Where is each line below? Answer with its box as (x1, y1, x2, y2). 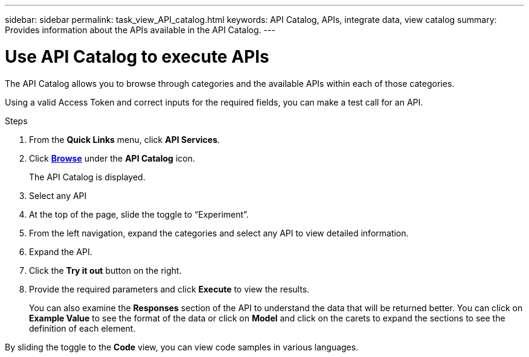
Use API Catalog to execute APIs (5, 46, 269, 67)
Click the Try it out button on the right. (29, 265, 182, 276)
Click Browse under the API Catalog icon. (29, 153, 195, 163)
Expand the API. (29, 246, 92, 257)
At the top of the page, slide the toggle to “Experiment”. (29, 209, 249, 220)
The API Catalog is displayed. (29, 171, 146, 182)
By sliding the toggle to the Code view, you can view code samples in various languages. (5, 341, 359, 352)
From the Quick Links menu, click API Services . (29, 134, 220, 145)
